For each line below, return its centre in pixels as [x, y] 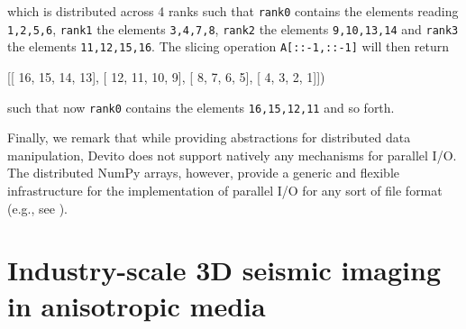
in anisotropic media [137, 305]
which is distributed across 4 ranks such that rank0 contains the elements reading [233, 11]
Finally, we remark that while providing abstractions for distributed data [209, 137]
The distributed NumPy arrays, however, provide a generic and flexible [203, 173]
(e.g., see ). [37, 208]
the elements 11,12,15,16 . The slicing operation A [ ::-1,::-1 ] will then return [228, 46]
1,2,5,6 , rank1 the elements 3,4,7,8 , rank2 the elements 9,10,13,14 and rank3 [233, 28]
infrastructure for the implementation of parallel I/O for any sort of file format [225, 190]
